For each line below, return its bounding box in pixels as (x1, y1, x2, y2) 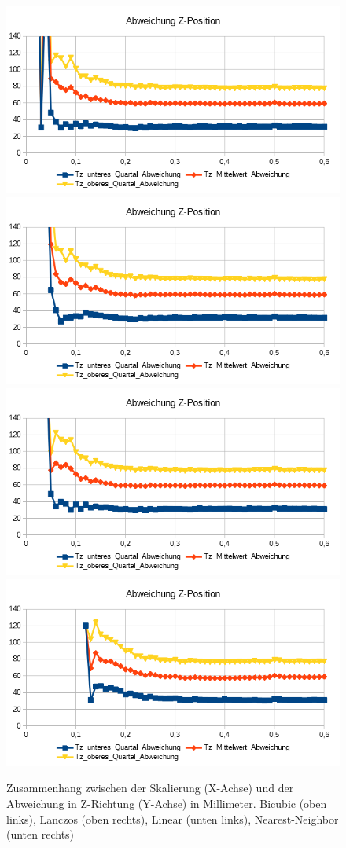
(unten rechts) (6, 826, 75, 842)
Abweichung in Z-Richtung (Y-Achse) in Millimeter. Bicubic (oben (6, 795, 327, 812)
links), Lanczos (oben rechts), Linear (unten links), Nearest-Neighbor (6, 810, 339, 827)
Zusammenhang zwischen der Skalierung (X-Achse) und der (6, 780, 294, 796)
